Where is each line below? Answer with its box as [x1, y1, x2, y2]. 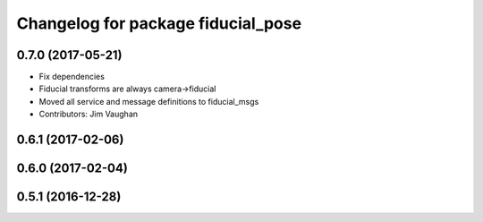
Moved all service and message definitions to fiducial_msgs [38, 96, 259, 107]
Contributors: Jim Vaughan [38, 108, 139, 120]
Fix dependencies [38, 72, 105, 82]
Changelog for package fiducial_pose [16, 13, 302, 33]
